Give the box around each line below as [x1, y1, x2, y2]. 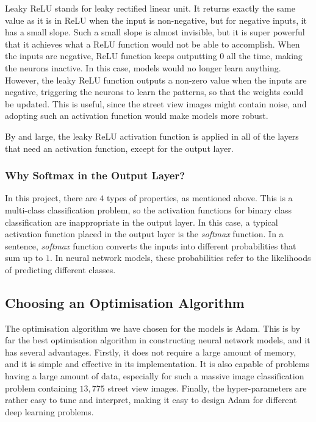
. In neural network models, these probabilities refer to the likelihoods [49, 251, 311, 264]
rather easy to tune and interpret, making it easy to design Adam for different [5, 393, 297, 406]
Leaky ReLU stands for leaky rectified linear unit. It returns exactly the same [5, 2, 295, 14]
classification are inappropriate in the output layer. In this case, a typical [5, 215, 278, 228]
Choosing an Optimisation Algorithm [5, 293, 245, 312]
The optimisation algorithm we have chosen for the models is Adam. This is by [5, 321, 300, 334]
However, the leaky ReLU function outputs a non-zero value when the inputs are [5, 73, 307, 86]
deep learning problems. [5, 405, 94, 418]
